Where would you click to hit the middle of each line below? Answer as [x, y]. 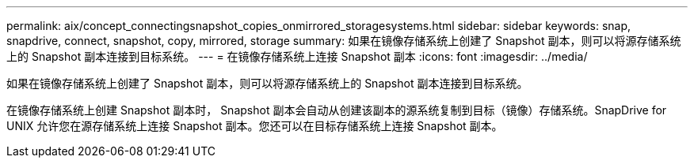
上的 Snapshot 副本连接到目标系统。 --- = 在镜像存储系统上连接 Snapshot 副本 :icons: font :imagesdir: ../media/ [297, 56]
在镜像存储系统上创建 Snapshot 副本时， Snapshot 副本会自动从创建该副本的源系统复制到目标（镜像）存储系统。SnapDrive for [337, 110]
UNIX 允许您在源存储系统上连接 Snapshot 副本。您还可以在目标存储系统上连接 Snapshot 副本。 [255, 126]
